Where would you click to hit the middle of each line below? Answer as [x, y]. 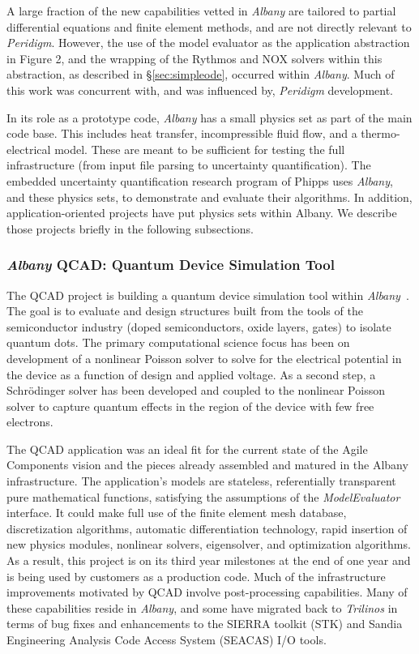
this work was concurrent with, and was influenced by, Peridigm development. [200, 90]
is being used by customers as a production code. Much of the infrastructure [196, 576]
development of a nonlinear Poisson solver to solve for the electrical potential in [204, 358]
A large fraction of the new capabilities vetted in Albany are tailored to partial [201, 11]
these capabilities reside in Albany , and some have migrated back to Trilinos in [202, 607]
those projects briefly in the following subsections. [130, 228]
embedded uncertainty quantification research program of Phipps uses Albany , [200, 180]
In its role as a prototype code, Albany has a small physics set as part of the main [209, 117]
